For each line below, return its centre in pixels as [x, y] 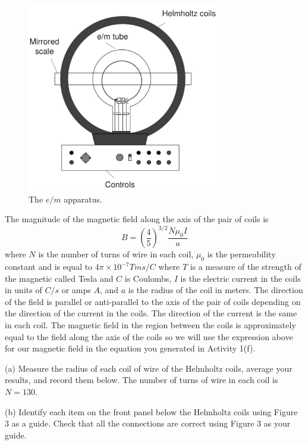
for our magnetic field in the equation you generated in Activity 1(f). [130, 348]
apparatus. [83, 199]
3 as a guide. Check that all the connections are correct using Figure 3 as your [148, 423]
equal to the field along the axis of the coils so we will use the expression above [149, 336]
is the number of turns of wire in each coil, [116, 254]
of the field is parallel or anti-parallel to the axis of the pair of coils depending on [153, 301]
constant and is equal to [49, 267]
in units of [23, 290]
